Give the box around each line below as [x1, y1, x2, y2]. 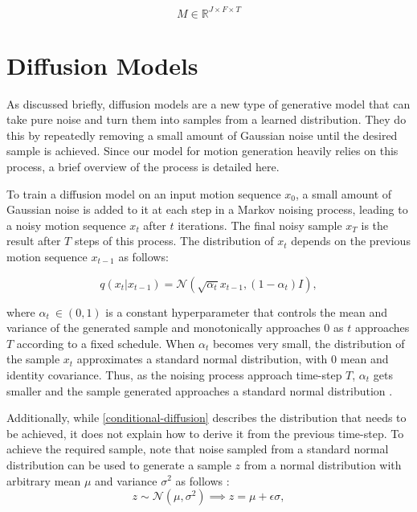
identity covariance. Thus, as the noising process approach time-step [6, 366, 342, 383]
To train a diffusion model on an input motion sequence [6, 185, 281, 202]
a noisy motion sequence [6, 216, 126, 233]
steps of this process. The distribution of [74, 232, 274, 249]
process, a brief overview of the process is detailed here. [6, 158, 280, 174]
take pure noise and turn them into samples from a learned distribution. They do [6, 111, 407, 128]
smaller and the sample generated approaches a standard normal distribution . [6, 382, 393, 399]
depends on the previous [291, 232, 411, 249]
